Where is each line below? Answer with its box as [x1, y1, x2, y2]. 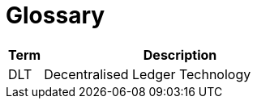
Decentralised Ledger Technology [44, 65, 251, 82]
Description [143, 46, 217, 63]
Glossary [6, 2, 105, 29]
